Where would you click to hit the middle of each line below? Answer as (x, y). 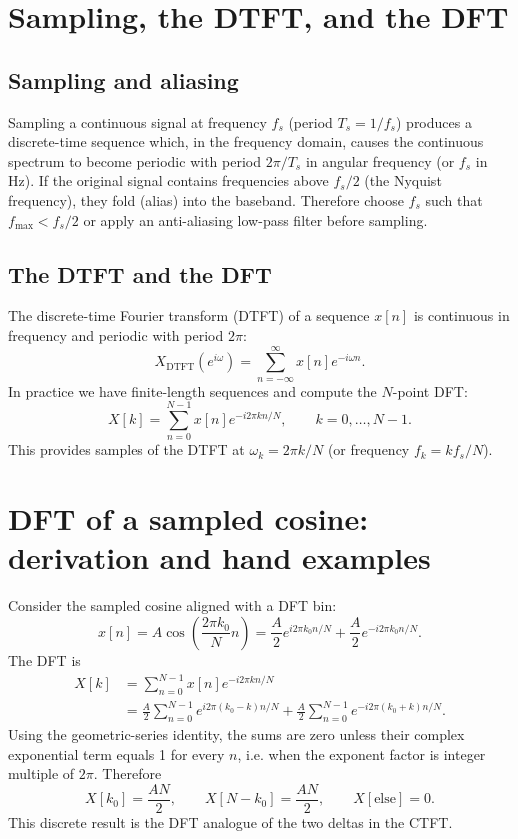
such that (454, 199)
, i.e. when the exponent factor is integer (361, 753)
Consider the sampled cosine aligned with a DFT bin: (172, 605)
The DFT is (44, 659)
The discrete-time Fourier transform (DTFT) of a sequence (189, 315)
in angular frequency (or (380, 160)
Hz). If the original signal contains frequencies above (168, 180)
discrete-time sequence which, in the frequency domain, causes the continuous (246, 141)
